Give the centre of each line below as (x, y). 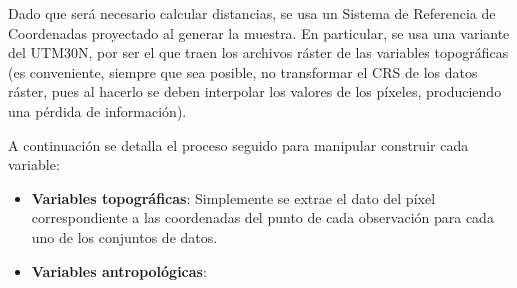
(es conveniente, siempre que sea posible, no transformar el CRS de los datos (243, 71)
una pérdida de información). (97, 110)
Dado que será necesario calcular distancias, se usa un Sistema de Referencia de (252, 13)
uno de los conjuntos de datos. (124, 236)
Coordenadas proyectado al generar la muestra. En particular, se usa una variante (259, 32)
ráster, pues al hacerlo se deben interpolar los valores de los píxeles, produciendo (255, 91)
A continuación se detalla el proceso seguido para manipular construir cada (238, 144)
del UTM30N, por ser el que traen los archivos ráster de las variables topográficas (258, 52)
